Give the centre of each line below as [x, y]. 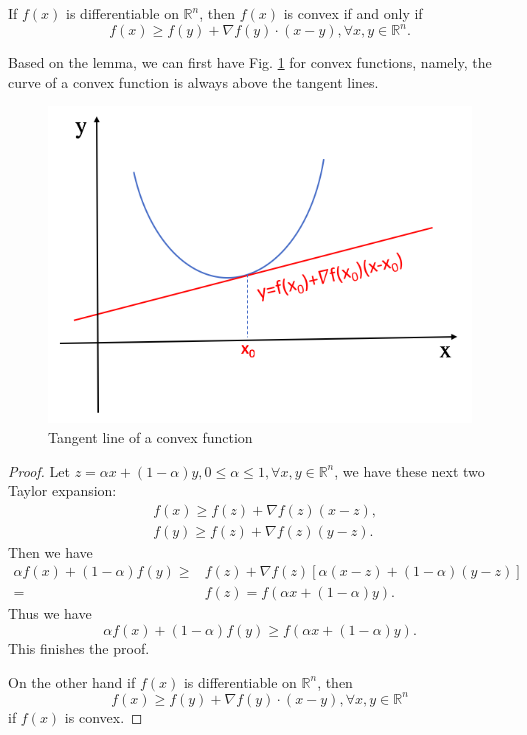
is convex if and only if [353, 13]
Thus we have [50, 613]
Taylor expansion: [62, 490]
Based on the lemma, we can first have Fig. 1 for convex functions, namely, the [250, 62]
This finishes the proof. [79, 648]
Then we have [50, 551]
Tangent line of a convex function [150, 436]
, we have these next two [409, 470]
